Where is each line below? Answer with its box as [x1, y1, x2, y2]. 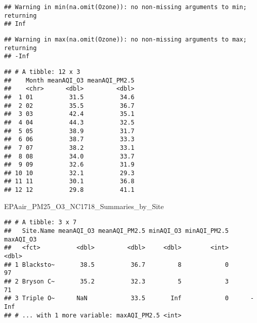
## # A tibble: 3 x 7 [4, 219, 77, 226]
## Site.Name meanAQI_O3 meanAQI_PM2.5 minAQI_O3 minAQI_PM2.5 [4, 227, 229, 235]
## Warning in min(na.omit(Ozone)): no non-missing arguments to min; [4, 4, 247, 11]
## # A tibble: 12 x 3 [4, 68, 80, 75]
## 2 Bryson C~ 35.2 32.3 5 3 [4, 277, 229, 285]
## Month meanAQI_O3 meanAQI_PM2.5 [4, 76, 135, 84]
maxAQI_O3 [4, 235, 37, 243]
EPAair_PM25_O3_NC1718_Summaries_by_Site [4, 200, 164, 211]
